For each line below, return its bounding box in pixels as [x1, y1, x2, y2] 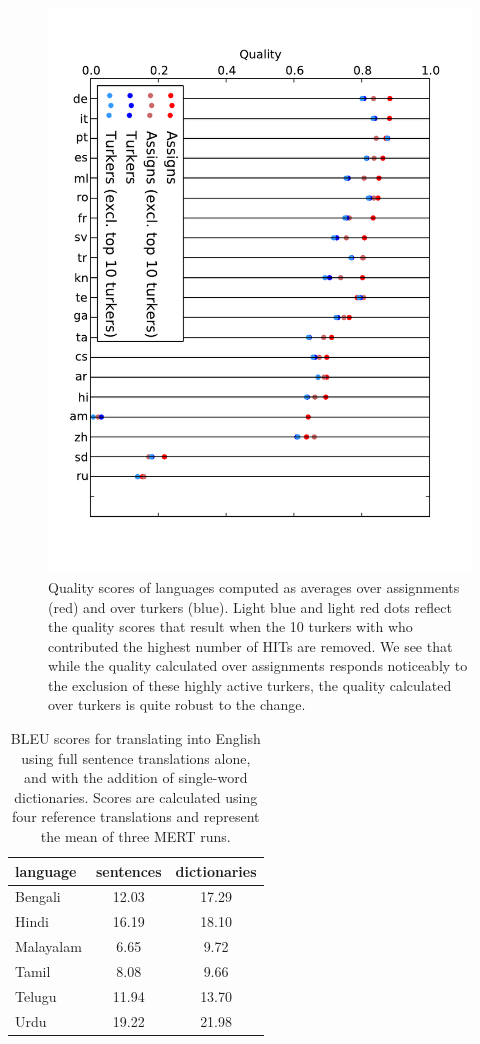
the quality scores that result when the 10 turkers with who [48, 616, 413, 637]
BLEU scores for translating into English [10, 728, 261, 749]
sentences [95, 860, 162, 881]
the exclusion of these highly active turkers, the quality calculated [48, 674, 452, 695]
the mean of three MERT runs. [40, 826, 231, 847]
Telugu [15, 985, 57, 1006]
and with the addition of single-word [24, 767, 248, 788]
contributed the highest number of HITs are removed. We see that [48, 635, 453, 656]
